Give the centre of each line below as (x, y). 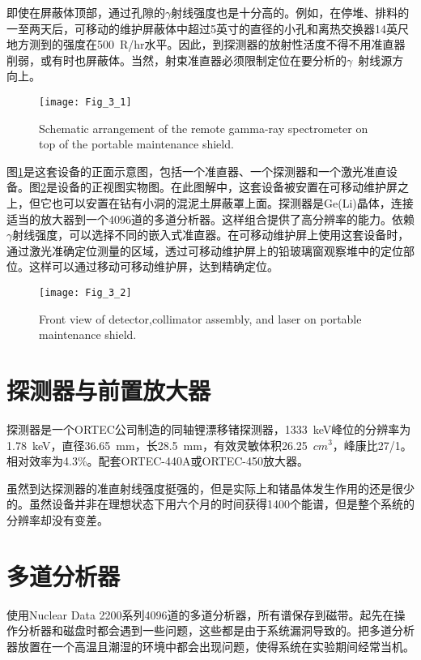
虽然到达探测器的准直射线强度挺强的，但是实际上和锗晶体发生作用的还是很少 (210, 488)
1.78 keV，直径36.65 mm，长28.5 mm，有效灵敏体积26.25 (157, 445)
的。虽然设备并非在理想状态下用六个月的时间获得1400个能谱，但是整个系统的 (210, 504)
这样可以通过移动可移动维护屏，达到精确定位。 (153, 266)
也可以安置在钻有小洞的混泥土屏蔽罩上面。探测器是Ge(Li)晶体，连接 (232, 203)
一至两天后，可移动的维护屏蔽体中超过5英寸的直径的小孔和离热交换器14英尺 (208, 28)
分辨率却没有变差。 (57, 519)
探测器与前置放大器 (109, 390)
